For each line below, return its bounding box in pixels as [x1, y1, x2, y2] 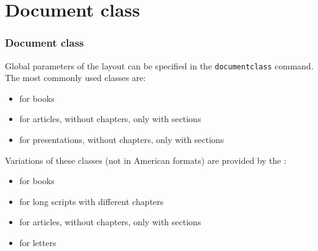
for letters [19, 236, 56, 249]
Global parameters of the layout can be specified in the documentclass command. [5, 59, 314, 72]
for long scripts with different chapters [19, 195, 164, 207]
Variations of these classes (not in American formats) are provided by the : [5, 153, 287, 166]
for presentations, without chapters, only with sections [19, 133, 224, 146]
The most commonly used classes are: [5, 71, 146, 84]
